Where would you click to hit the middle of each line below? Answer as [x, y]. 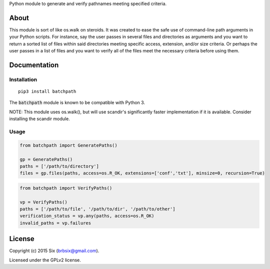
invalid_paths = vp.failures [55, 223]
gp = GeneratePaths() [46, 159]
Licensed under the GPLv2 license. [45, 260]
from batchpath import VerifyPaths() [66, 188]
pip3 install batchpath [47, 92]
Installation [23, 79]
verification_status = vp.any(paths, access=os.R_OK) [87, 216]
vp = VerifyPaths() [43, 202]
